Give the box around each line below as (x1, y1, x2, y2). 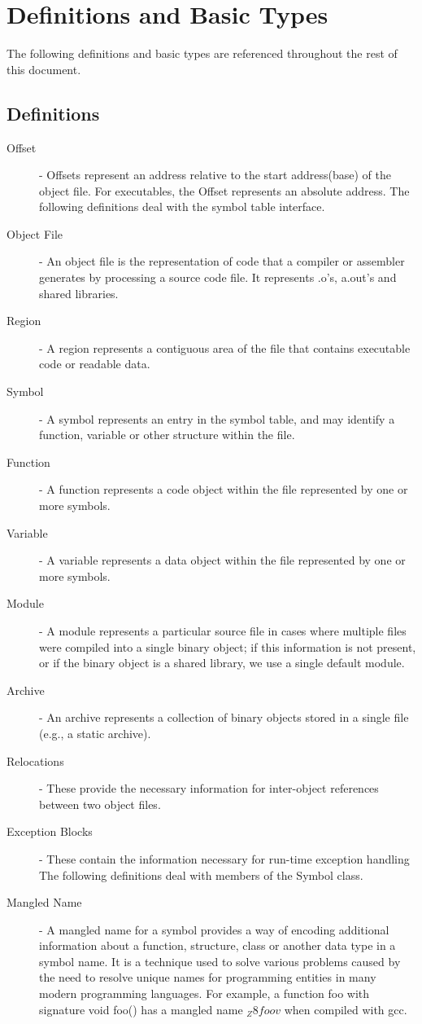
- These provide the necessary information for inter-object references (39, 780, 379, 797)
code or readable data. (39, 355, 150, 372)
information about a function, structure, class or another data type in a (39, 937, 396, 954)
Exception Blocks (7, 823, 93, 840)
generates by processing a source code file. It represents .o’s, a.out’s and (39, 269, 397, 286)
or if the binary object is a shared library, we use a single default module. (39, 654, 405, 671)
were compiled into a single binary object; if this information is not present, (39, 638, 416, 655)
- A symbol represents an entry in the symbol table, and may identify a (39, 410, 395, 427)
